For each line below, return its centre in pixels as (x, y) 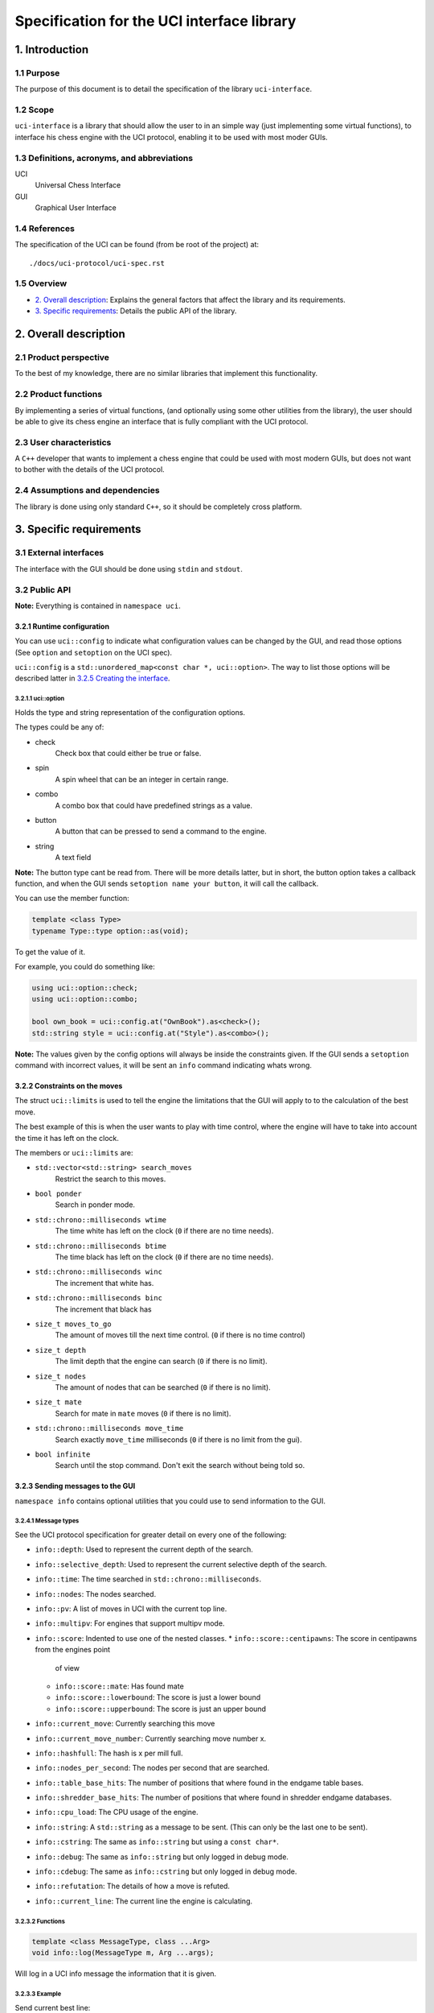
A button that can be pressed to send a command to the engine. (161, 831)
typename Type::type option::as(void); (110, 931)
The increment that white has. (104, 1283)
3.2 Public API (43, 589)
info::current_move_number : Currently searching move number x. (151, 1738)
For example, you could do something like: (85, 967)
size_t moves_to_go (73, 1324)
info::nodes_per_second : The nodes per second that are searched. (152, 1768)
